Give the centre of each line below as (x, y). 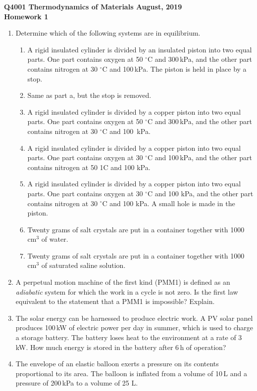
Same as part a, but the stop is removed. (89, 95)
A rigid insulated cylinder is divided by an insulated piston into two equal (140, 49)
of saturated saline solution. (83, 265)
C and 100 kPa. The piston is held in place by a (174, 68)
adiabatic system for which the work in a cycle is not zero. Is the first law (127, 291)
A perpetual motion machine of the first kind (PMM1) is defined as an (123, 282)
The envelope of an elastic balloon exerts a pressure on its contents (117, 364)
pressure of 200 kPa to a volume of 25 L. (77, 383)
